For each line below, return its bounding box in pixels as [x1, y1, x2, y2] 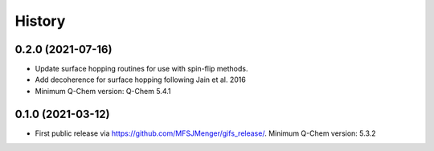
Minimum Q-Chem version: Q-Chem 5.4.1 [35, 86, 171, 96]
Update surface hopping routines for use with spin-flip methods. [35, 64, 248, 74]
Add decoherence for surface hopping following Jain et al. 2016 [35, 75, 247, 84]
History [14, 12, 66, 30]
